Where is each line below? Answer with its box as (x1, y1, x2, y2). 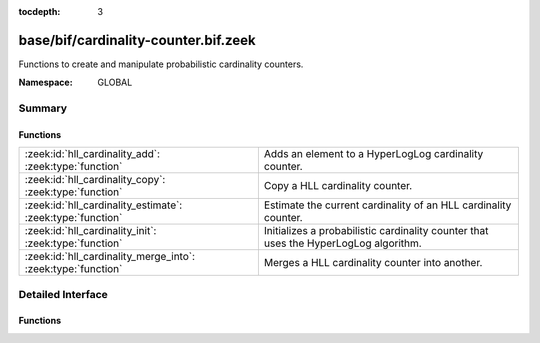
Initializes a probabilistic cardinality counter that (263, 224, 489, 238)
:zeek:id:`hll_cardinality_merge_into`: (24, 250, 195, 264)
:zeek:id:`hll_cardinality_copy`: (24, 173, 166, 187)
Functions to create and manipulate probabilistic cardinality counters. (18, 58, 304, 70)
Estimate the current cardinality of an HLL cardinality (263, 198, 512, 212)
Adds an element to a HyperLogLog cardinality (263, 147, 484, 161)
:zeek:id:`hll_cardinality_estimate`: (24, 198, 183, 212)
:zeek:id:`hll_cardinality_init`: (24, 224, 157, 238)
